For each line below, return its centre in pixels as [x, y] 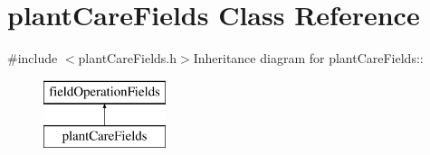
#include [33, 58]
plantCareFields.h [128, 58]
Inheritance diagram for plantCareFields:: [308, 58]
